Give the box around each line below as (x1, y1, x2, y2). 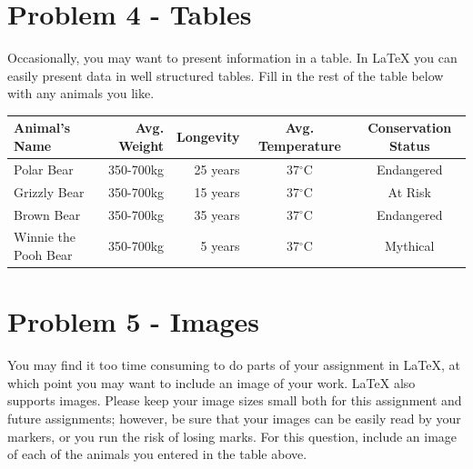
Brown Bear (14, 205, 81, 224)
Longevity (176, 127, 240, 146)
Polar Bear (14, 159, 74, 178)
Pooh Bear (14, 244, 73, 264)
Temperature (257, 136, 341, 155)
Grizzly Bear (14, 182, 85, 201)
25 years (194, 159, 240, 178)
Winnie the (14, 227, 76, 246)
